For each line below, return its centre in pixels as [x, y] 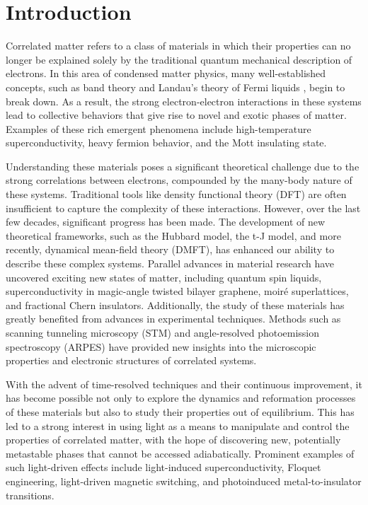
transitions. [30, 495]
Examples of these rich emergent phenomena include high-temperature [159, 128]
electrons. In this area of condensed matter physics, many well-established [166, 73]
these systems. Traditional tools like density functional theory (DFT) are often [176, 194]
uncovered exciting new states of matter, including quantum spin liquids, [164, 277]
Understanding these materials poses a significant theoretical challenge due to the [183, 166]
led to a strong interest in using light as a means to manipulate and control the [178, 425]
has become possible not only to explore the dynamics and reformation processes [181, 398]
